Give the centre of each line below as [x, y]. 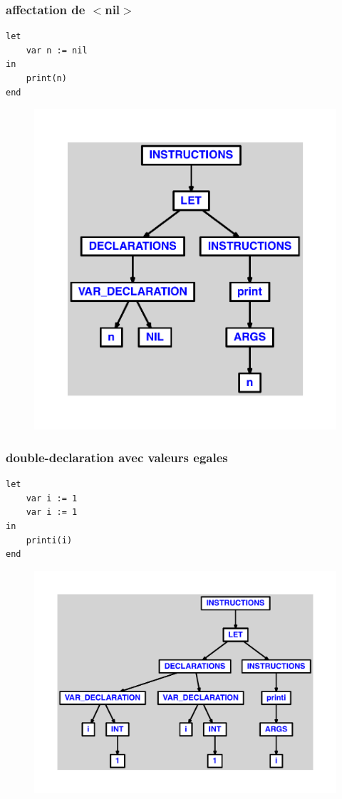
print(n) [46, 78]
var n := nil [57, 50]
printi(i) [49, 540]
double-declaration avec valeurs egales [117, 457]
